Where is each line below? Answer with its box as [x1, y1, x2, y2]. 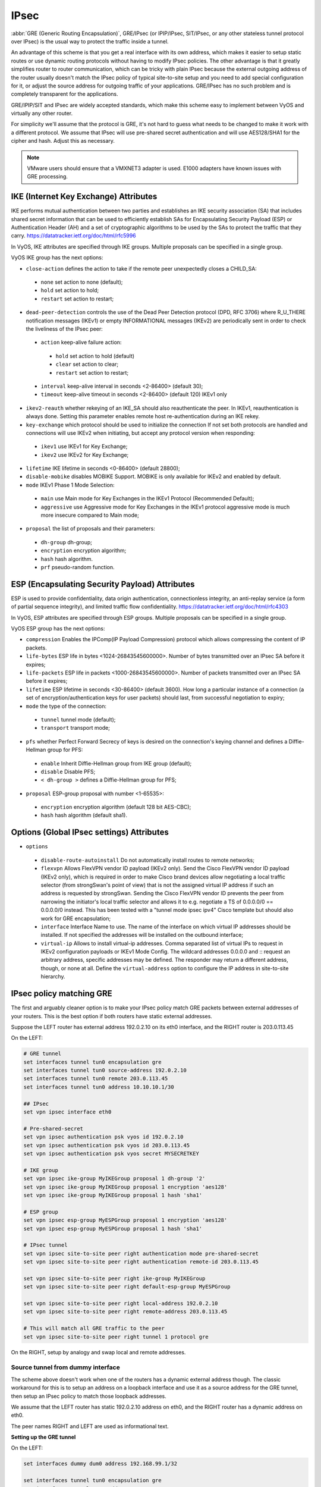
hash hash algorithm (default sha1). [40, 812, 128, 819]
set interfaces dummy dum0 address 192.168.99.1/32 [23, 1460, 178, 1467]
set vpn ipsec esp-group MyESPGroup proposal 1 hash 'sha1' [23, 1225, 203, 1232]
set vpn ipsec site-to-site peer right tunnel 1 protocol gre [23, 1333, 209, 1340]
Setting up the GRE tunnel [11, 1433, 76, 1441]
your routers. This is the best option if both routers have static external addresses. [11, 1012, 212, 1019]
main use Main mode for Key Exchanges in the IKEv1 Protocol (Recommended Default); [40, 495, 255, 502]
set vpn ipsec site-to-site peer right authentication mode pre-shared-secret [23, 1250, 259, 1257]
